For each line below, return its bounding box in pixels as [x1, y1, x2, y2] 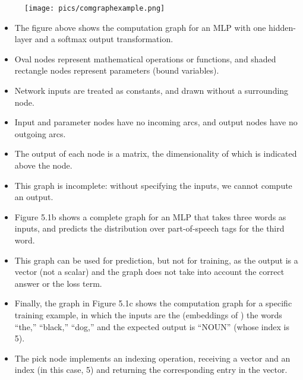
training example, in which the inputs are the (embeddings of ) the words [14, 308, 282, 321]
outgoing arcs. [14, 127, 66, 140]
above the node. [14, 159, 72, 171]
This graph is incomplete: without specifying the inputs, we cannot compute [14, 179, 292, 191]
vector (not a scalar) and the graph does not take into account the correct [14, 265, 285, 278]
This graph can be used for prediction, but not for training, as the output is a [14, 254, 298, 266]
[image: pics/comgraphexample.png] [24, 4, 165, 12]
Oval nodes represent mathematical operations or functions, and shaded [14, 52, 276, 65]
